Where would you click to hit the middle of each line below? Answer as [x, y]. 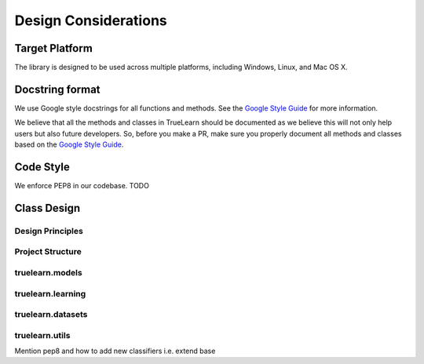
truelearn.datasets [51, 315]
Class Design [48, 208]
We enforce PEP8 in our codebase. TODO [82, 186]
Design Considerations [91, 20]
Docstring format [58, 89]
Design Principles [49, 231]
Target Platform [54, 48]
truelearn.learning [50, 293]
